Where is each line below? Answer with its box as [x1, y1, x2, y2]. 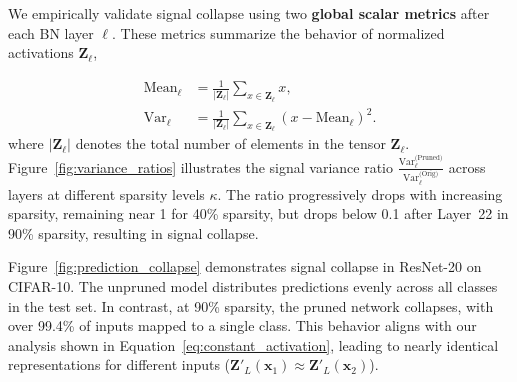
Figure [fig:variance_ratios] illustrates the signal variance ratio [8, 156, 394, 177]
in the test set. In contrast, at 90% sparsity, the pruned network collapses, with [8, 295, 494, 316]
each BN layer [8, 22, 94, 43]
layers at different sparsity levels [8, 183, 205, 204]
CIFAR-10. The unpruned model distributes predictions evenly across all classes [8, 275, 498, 296]
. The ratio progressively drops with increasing [217, 183, 503, 204]
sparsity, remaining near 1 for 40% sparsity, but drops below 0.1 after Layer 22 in [8, 203, 509, 224]
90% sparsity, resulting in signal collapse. [8, 222, 259, 243]
